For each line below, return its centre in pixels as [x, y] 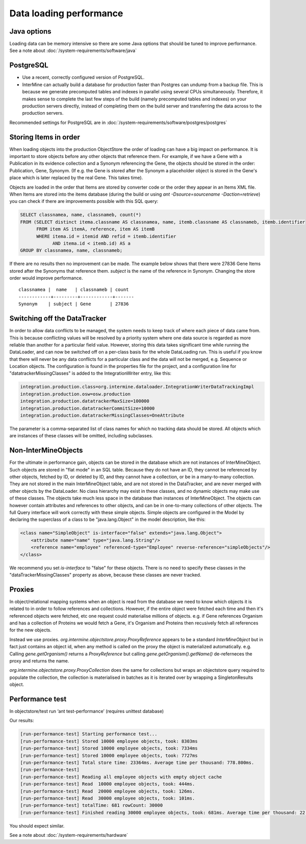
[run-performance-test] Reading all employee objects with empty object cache [121, 777]
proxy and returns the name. [39, 661]
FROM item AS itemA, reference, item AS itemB [96, 229]
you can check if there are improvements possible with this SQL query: [84, 201]
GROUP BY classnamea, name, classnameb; [71, 250]
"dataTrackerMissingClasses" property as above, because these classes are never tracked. [105, 575]
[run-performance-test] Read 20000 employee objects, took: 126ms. [108, 791]
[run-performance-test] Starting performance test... [89, 734]
